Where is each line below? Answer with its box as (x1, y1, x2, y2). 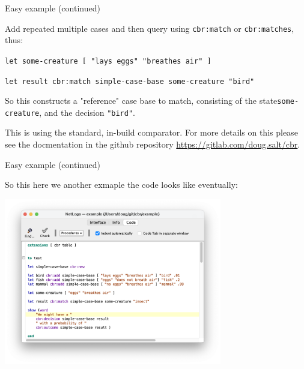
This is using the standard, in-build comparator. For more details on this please (5, 126, 298, 139)
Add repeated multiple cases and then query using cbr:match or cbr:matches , (5, 22, 294, 34)
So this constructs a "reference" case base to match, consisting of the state (5, 94, 278, 107)
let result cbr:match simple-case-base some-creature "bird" (5, 77, 255, 86)
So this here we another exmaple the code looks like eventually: (5, 178, 238, 191)
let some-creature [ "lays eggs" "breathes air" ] (5, 56, 211, 65)
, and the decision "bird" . (39, 106, 135, 118)
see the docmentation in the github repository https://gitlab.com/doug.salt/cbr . (5, 138, 300, 151)
